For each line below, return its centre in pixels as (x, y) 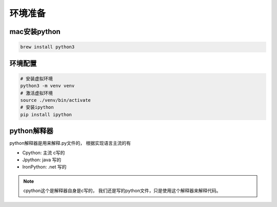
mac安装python (35, 32)
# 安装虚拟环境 (37, 79)
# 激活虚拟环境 (37, 93)
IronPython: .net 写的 (44, 167)
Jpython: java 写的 (42, 160)
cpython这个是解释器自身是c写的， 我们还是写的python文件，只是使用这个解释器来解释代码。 (122, 191)
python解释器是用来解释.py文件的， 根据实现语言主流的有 (70, 143)
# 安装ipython (37, 107)
